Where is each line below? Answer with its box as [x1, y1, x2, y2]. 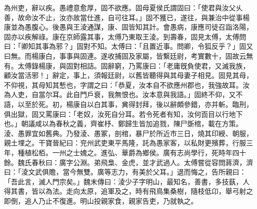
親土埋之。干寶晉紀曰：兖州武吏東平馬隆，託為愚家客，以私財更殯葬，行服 [4, 138, 246, 148]
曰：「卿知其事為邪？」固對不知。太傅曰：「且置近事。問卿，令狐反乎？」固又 [4, 41, 253, 51]
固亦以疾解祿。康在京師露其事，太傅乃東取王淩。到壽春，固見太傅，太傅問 [4, 31, 246, 41]
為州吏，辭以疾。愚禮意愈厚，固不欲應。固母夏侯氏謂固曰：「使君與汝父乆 [4, 2, 243, 12]
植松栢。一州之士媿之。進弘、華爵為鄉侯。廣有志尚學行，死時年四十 [24, 147, 246, 157]
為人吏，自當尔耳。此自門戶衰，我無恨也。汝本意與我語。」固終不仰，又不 [4, 89, 243, 100]
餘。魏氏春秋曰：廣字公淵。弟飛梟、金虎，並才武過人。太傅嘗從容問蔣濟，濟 [4, 157, 253, 167]
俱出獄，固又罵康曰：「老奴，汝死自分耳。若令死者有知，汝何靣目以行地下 [4, 108, 243, 119]
